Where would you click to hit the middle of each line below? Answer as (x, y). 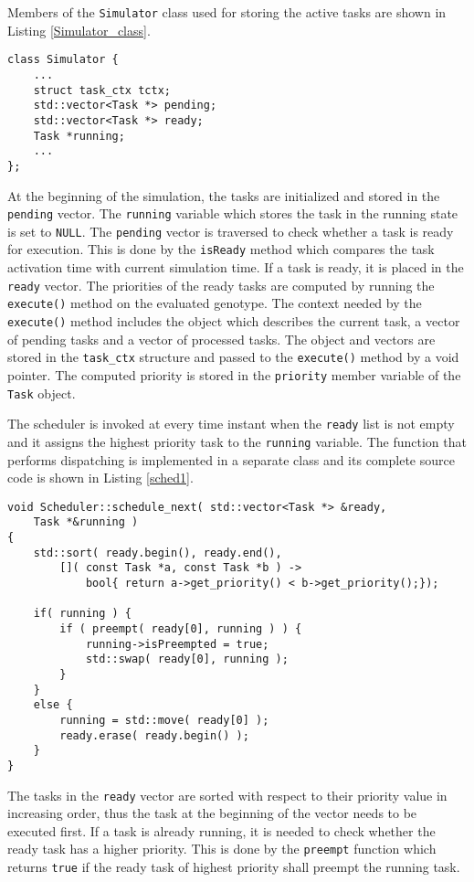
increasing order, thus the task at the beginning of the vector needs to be (212, 813)
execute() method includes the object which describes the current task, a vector (234, 320)
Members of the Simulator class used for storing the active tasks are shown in (227, 12)
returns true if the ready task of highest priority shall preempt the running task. (234, 866)
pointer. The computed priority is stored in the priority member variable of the (234, 374)
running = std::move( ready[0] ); (164, 720)
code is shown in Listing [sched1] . (100, 478)
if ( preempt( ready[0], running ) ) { (181, 628)
